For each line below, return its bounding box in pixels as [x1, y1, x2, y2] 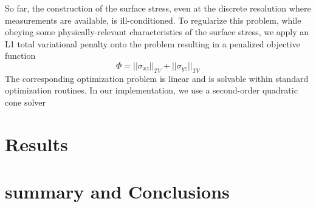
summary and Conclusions [5, 179, 230, 204]
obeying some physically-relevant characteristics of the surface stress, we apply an [5, 25, 309, 38]
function [5, 49, 36, 62]
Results [5, 131, 68, 156]
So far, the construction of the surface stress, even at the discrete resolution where [5, 2, 311, 14]
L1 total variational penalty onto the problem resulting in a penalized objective [5, 37, 300, 50]
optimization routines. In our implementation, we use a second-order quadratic [5, 84, 298, 97]
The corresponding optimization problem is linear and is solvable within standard [5, 72, 309, 84]
